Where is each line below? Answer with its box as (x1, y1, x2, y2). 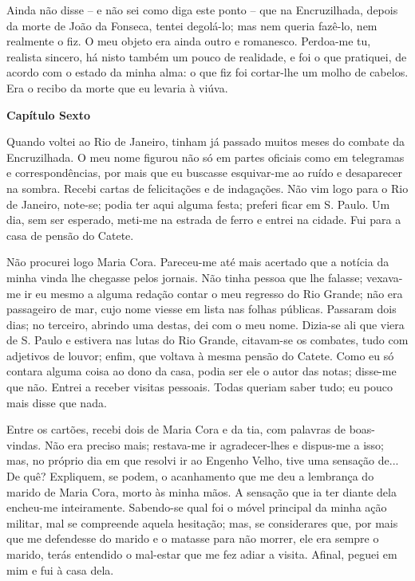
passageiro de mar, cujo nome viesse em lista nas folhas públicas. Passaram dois (6, 300, 397, 317)
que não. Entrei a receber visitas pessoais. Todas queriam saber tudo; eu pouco (6, 379, 393, 395)
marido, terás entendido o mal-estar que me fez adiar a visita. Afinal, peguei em (6, 546, 397, 562)
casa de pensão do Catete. (6, 226, 134, 243)
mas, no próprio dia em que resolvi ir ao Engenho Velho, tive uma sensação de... (6, 452, 399, 469)
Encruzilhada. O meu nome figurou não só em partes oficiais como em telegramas (6, 148, 405, 165)
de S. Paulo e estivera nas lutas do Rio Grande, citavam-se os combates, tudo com (6, 332, 409, 348)
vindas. (6, 436, 41, 453)
